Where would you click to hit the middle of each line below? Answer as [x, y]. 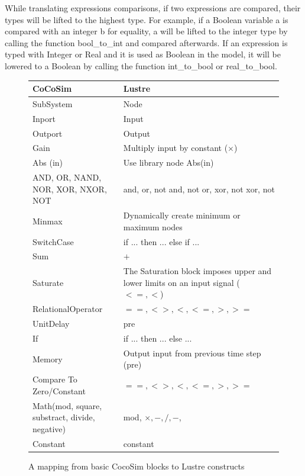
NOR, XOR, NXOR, [70, 189]
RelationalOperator [68, 309]
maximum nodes [153, 226]
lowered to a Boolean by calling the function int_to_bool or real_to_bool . [141, 65]
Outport [48, 133]
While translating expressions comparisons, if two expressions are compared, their [153, 8]
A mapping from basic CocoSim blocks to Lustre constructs [137, 466]
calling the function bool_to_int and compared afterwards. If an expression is [146, 42]
